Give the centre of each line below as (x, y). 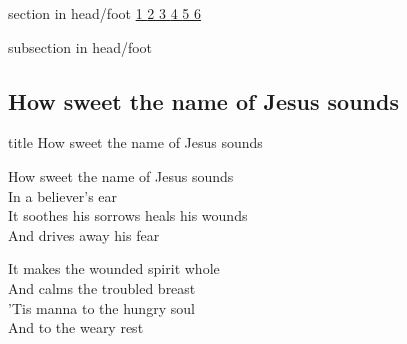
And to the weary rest (76, 327)
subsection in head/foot (80, 46)
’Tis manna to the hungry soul (101, 307)
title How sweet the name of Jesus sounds (135, 142)
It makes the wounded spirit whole (114, 268)
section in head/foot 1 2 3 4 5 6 (105, 13)
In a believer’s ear (63, 195)
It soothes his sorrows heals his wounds (128, 215)
